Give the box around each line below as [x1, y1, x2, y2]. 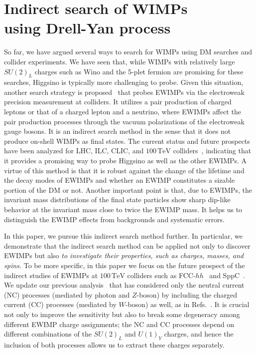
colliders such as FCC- [127, 270, 196, 280]
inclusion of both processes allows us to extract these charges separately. [4, 339, 225, 350]
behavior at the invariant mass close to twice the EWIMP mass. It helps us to [4, 204, 243, 215]
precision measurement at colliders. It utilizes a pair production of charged [4, 96, 232, 107]
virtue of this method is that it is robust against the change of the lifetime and [4, 165, 245, 175]
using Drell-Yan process [4, 17, 171, 38]
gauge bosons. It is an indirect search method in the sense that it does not [4, 126, 231, 136]
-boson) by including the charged [136, 289, 238, 300]
